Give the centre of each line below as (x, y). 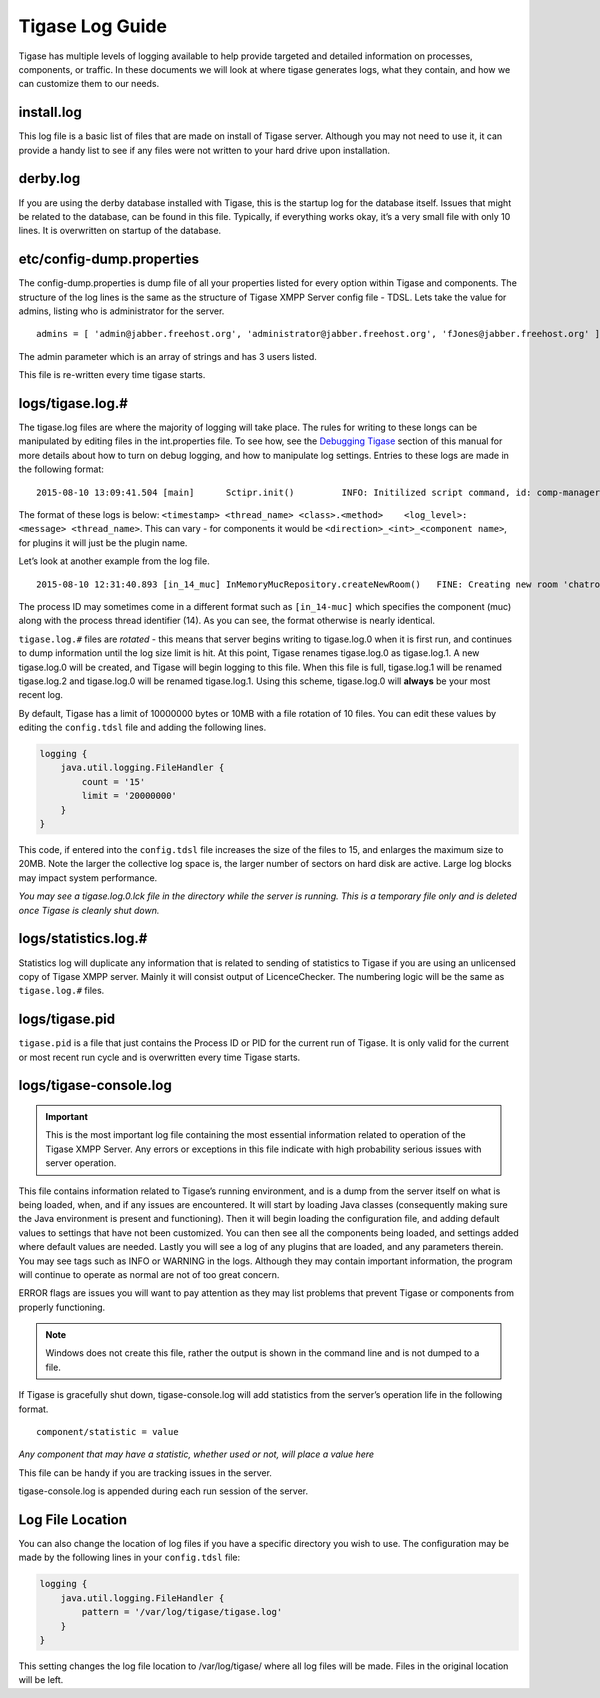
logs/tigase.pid (67, 1019)
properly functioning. (62, 1307)
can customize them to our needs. (89, 84)
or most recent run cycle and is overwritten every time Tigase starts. (159, 1057)
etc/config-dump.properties (109, 259)
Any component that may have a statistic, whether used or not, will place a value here (196, 1454)
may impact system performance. (88, 877)
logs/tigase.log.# (73, 403)
